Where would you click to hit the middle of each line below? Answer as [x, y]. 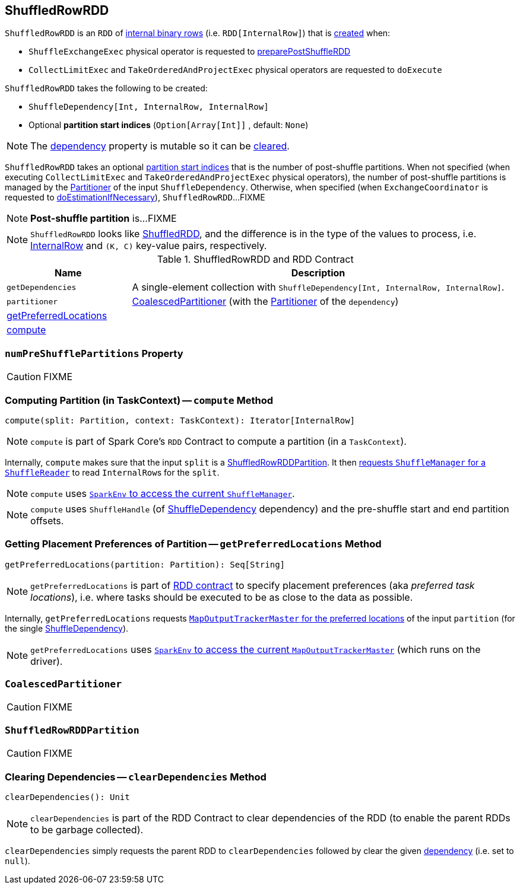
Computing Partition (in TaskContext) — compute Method [139, 400]
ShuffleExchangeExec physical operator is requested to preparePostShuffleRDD [190, 52]
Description [318, 273]
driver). [47, 661]
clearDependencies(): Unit [67, 797]
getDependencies [42, 287]
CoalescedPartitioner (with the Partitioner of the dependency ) [265, 302]
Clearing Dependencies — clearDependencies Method [136, 777]
